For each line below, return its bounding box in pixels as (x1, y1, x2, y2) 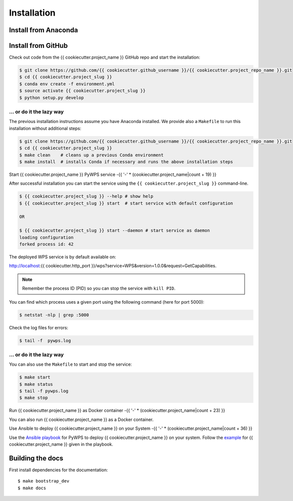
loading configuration (19, 234, 74, 240)
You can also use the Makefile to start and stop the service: (9, 361, 132, 367)
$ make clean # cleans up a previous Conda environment (19, 152, 164, 158)
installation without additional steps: (9, 125, 82, 131)
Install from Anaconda (9, 26, 78, 34)
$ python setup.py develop (19, 95, 84, 100)
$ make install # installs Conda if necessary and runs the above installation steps (19, 159, 233, 165)
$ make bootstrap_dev (18, 479, 69, 484)
